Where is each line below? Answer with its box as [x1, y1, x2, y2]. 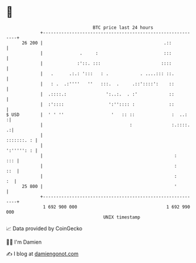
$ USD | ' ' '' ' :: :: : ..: [6, 111, 188, 118]
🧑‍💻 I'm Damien [6, 238, 42, 245]
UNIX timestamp [103, 214, 141, 220]
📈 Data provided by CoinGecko [6, 225, 83, 232]
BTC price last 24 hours [93, 25, 154, 30]
